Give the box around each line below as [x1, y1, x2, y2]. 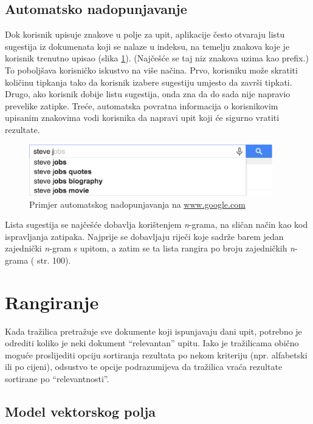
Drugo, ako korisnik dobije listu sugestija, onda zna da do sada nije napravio [5, 87, 291, 100]
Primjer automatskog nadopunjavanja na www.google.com [29, 197, 246, 210]
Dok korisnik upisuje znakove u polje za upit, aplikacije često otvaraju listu [5, 28, 285, 41]
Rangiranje [5, 289, 99, 314]
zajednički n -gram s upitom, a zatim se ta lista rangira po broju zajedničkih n [5, 242, 295, 255]
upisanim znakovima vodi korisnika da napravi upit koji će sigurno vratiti [5, 111, 280, 124]
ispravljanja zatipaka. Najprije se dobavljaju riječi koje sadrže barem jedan [5, 230, 284, 242]
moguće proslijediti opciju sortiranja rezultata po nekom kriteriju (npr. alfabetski [5, 348, 308, 361]
